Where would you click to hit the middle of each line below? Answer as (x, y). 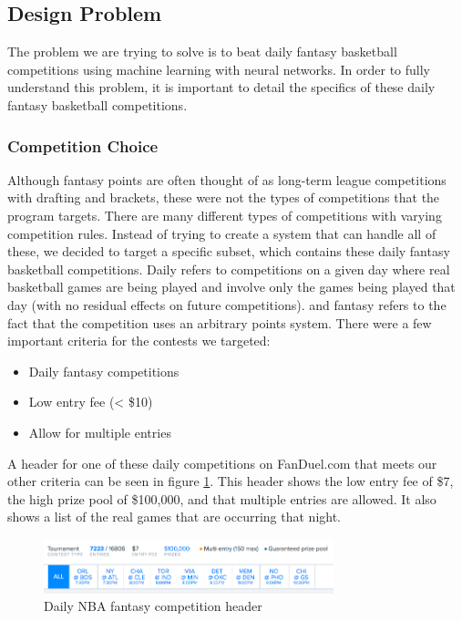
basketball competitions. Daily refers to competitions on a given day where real (229, 269)
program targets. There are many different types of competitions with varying (225, 215)
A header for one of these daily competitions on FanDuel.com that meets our (222, 463)
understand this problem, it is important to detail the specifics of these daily (221, 87)
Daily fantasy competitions (104, 371)
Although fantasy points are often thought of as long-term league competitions (227, 179)
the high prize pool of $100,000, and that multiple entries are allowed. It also (222, 498)
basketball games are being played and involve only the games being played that (231, 287)
